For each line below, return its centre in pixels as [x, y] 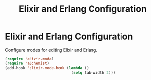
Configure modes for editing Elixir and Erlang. [51, 50]
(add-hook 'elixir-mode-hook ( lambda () [47, 68]
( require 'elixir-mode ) [30, 59]
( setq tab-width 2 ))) [93, 72]
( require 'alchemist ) [27, 63]
